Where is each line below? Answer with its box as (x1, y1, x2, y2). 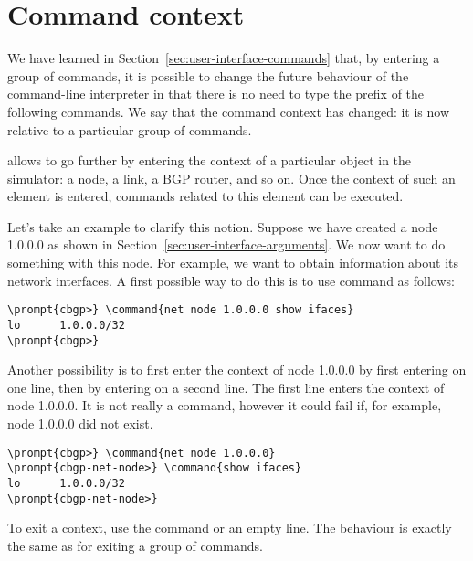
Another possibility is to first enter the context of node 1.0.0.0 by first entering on (7, 360, 467, 379)
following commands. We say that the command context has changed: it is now (7, 101, 450, 121)
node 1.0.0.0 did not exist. (7, 414, 153, 432)
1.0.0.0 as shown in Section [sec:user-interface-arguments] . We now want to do (7, 235, 446, 254)
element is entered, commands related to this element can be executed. (7, 186, 404, 206)
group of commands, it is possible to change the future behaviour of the (7, 66, 409, 85)
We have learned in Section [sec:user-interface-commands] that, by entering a (7, 48, 440, 68)
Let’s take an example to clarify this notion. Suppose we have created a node (7, 217, 438, 236)
